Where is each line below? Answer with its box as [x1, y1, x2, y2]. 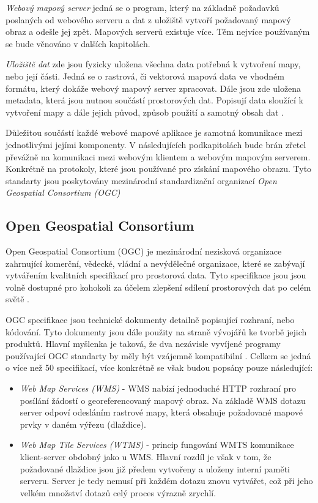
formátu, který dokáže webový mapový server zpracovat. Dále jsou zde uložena [6, 81, 301, 94]
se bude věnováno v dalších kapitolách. [6, 37, 150, 50]
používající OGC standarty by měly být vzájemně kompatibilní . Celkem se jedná [6, 349, 311, 362]
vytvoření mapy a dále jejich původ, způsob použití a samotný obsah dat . [6, 105, 284, 118]
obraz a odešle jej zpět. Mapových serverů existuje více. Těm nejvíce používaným [6, 25, 310, 38]
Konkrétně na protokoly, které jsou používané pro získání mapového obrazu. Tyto [6, 162, 312, 175]
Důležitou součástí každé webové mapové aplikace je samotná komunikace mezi [6, 126, 303, 139]
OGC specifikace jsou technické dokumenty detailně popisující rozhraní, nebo [6, 313, 295, 326]
